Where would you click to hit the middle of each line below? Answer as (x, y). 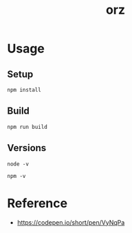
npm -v (16, 176)
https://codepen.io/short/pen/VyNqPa (71, 222)
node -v (18, 164)
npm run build (27, 127)
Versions (27, 148)
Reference (37, 203)
